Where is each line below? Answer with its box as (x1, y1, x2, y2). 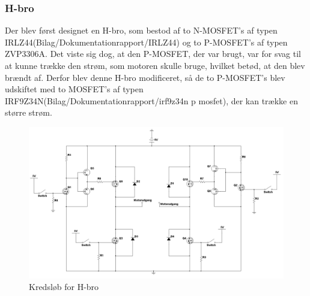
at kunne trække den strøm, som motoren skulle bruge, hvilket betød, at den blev (5, 59, 305, 71)
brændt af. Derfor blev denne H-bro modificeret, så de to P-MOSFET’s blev (5, 71, 285, 83)
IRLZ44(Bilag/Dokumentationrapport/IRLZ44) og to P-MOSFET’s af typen (5, 35, 288, 48)
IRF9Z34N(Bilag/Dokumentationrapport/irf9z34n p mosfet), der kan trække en (5, 94, 298, 107)
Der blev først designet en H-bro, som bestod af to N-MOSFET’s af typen (5, 24, 278, 37)
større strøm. (5, 106, 52, 119)
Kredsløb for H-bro (29, 280, 99, 293)
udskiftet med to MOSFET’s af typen (5, 83, 144, 95)
